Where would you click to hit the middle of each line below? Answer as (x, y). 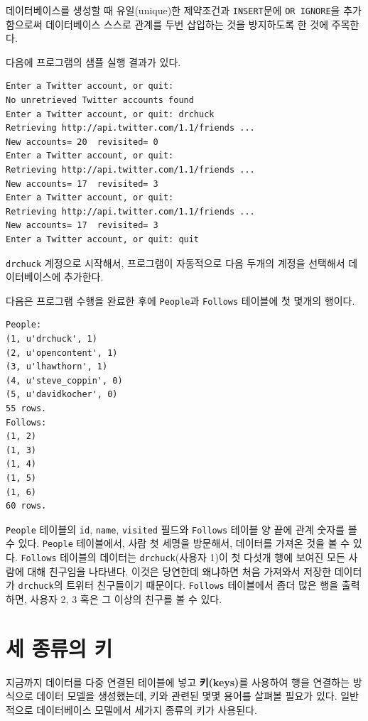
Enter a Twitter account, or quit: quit (103, 239)
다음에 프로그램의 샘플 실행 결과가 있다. (93, 61)
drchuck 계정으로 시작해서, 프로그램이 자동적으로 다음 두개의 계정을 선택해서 (175, 262)
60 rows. (26, 506)
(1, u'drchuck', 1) (52, 339)
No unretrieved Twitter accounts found (100, 101)
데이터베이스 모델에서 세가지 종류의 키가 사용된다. (147, 709)
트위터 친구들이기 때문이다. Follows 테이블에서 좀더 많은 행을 (202, 585)
